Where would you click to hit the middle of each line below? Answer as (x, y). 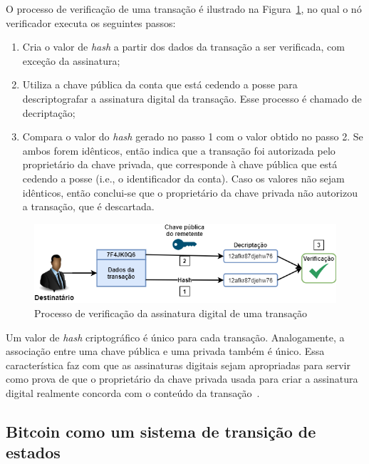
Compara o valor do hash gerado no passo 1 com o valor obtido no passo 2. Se (193, 136)
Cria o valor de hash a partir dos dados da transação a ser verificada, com (183, 47)
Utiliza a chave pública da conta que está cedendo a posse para (160, 84)
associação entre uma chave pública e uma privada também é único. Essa (165, 351)
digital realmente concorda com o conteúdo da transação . (133, 392)
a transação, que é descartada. (88, 206)
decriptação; (49, 112)
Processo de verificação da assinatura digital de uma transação (171, 313)
